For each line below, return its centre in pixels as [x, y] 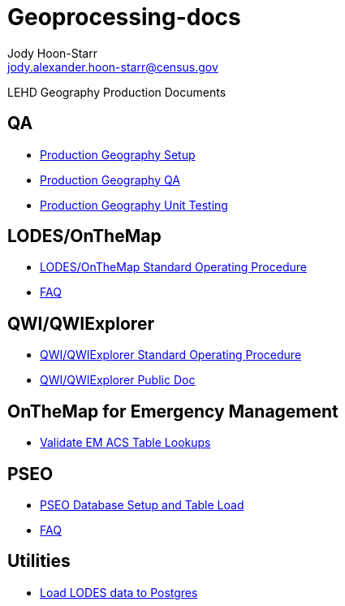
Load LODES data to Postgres [119, 592]
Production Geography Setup [118, 154]
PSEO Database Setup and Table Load [142, 504]
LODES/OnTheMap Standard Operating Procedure [173, 267]
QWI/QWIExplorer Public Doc [118, 380]
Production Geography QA [110, 180]
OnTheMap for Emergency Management [173, 411]
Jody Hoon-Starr [52, 53]
